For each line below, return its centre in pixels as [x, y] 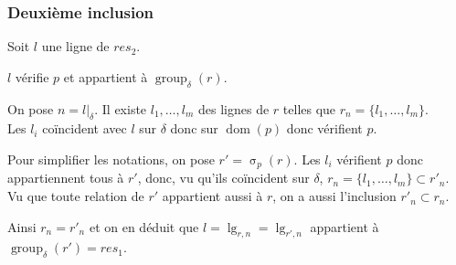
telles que [309, 108]
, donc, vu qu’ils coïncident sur [223, 178]
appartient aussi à [212, 196]
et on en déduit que [144, 226]
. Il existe [121, 108]
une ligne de [75, 46]
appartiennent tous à [66, 178]
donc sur [194, 128]
